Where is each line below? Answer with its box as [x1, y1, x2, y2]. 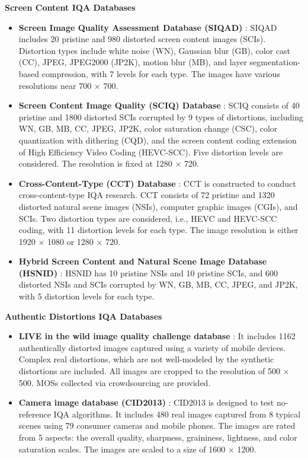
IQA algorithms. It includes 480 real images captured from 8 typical [53, 407, 301, 420]
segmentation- [249, 56, 300, 68]
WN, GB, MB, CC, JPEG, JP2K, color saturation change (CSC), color [18, 122, 278, 135]
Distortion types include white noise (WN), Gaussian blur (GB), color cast [18, 44, 290, 56]
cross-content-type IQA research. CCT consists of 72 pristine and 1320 [18, 189, 275, 201]
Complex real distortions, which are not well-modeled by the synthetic [18, 353, 274, 365]
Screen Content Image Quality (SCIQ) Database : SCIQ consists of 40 [18, 99, 300, 111]
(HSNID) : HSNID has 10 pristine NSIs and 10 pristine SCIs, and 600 [18, 266, 278, 279]
